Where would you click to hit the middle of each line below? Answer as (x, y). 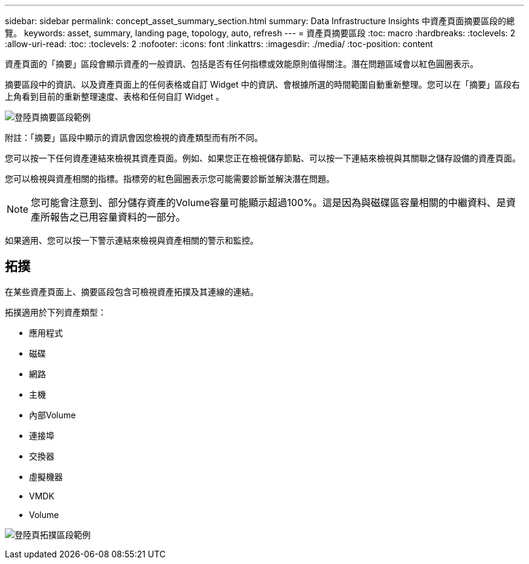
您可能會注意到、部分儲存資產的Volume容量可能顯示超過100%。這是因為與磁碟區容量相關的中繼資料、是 (268, 203)
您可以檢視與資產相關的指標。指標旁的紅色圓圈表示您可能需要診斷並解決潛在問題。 (170, 179)
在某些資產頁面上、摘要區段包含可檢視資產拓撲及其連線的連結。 (132, 291)
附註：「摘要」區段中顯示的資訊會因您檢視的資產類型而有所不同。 (134, 138)
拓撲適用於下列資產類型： (56, 312)
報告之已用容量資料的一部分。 (118, 217)
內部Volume (53, 415)
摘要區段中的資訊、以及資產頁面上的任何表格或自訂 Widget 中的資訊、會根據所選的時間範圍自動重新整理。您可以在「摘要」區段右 (262, 84)
